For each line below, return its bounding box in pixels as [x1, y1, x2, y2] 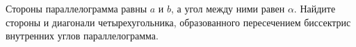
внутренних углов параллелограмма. [6, 28, 159, 43]
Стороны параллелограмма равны [6, 1, 147, 15]
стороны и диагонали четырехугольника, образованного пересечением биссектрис [6, 15, 351, 29]
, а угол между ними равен [170, 1, 285, 15]
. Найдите [293, 1, 336, 15]
